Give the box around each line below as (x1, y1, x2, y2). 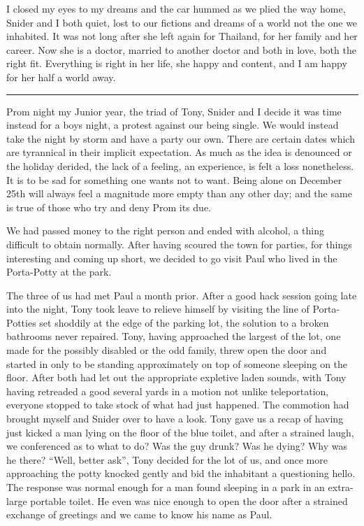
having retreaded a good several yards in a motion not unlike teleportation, (6, 383, 329, 398)
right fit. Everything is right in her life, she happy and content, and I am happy (6, 56, 347, 71)
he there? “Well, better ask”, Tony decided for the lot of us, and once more (6, 452, 328, 467)
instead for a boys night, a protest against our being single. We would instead (6, 118, 339, 132)
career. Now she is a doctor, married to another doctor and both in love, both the (6, 42, 356, 57)
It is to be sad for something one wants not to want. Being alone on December (6, 172, 342, 187)
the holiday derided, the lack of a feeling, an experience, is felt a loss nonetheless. (6, 158, 354, 173)
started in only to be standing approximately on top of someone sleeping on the (6, 356, 348, 371)
